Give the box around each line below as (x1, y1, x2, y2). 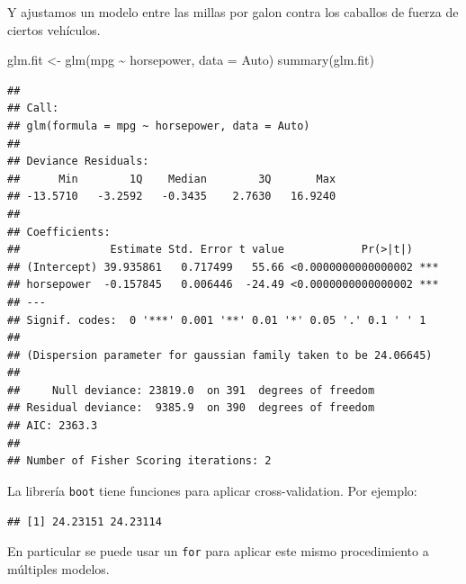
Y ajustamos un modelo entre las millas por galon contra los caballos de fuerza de (7, 3, 459, 21)
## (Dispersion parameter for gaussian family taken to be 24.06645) (7, 348, 433, 362)
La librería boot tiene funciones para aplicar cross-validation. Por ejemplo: (7, 481, 417, 499)
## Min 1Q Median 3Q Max (7, 172, 336, 185)
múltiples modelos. (7, 559, 110, 578)
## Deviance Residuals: (7, 155, 149, 168)
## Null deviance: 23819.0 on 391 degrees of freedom (7, 383, 375, 397)
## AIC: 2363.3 (7, 419, 98, 433)
